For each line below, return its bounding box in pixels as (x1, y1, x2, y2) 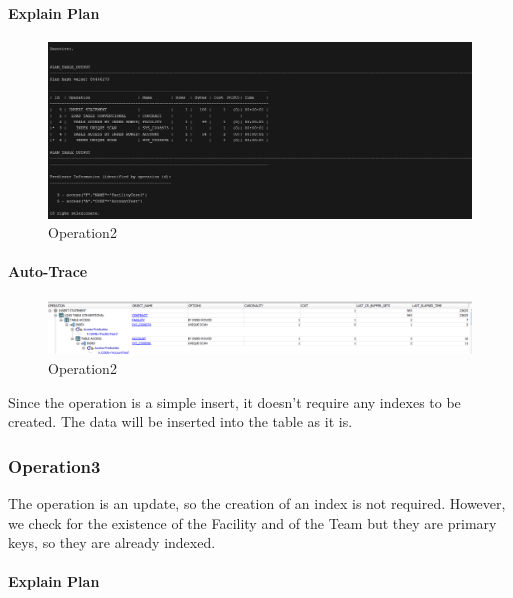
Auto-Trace (8, 261, 88, 282)
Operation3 (8, 453, 101, 478)
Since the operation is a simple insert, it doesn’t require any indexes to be (8, 391, 461, 412)
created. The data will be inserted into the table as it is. (8, 411, 353, 432)
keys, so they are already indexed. (8, 532, 216, 553)
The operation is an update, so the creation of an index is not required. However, (8, 493, 506, 513)
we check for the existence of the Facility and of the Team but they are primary (8, 512, 497, 533)
